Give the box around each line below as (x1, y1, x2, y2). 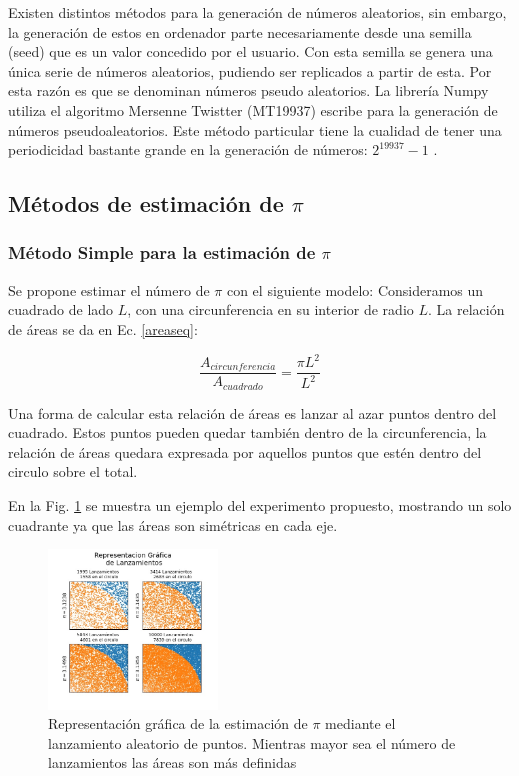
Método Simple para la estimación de (8, 240, 316, 265)
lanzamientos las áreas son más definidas (48, 752, 297, 773)
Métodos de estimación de (8, 188, 284, 219)
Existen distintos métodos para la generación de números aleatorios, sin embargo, (8, 2, 507, 22)
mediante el (325, 713, 396, 734)
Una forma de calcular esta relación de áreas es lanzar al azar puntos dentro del (8, 402, 497, 423)
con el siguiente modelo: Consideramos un (226, 279, 484, 300)
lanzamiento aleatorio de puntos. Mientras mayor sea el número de (48, 732, 456, 753)
